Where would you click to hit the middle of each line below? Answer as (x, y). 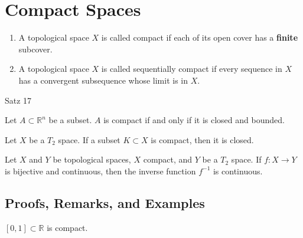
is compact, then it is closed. (202, 139)
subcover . (35, 49)
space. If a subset (89, 139)
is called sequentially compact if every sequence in (192, 69)
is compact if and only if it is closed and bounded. (194, 120)
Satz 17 (18, 100)
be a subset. (70, 120)
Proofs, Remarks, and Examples (105, 202)
